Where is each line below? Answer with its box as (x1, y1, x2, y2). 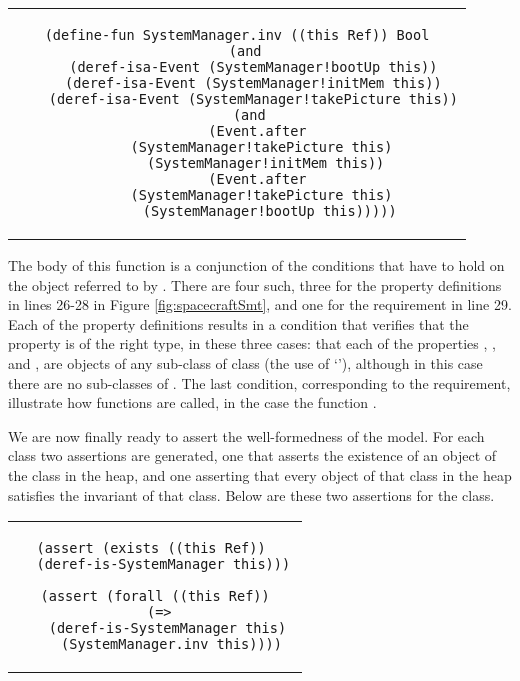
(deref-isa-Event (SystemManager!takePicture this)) (48, 91, 458, 107)
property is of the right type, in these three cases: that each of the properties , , (8, 333, 496, 354)
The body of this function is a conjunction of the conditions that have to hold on (8, 255, 505, 275)
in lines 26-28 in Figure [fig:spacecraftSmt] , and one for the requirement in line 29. (8, 294, 512, 315)
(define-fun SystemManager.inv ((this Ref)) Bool (44, 27, 430, 43)
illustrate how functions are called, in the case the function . (8, 392, 377, 413)
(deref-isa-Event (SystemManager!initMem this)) (65, 75, 442, 91)
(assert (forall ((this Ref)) (40, 588, 270, 605)
